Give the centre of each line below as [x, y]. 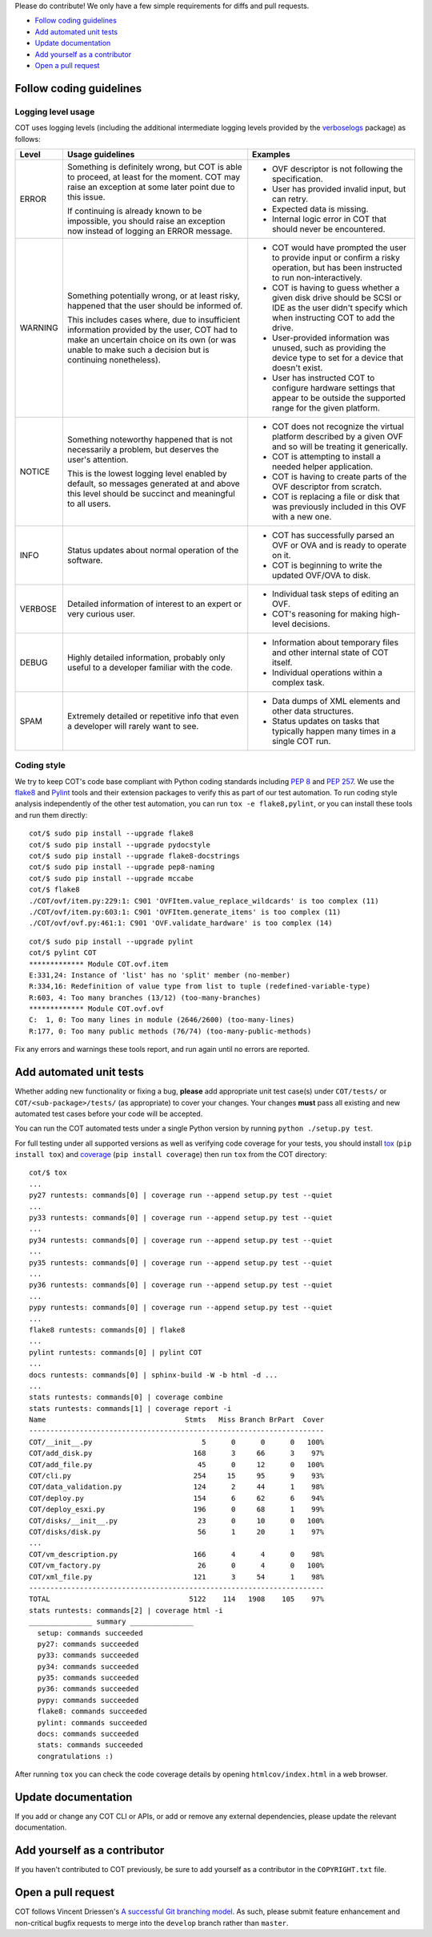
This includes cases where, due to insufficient [153, 319]
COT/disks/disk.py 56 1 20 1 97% [177, 1532]
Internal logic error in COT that [330, 219]
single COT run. [302, 741]
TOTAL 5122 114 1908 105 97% [177, 1599]
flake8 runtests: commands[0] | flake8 [107, 1330]
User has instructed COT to [324, 378]
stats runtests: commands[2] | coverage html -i [126, 1610]
